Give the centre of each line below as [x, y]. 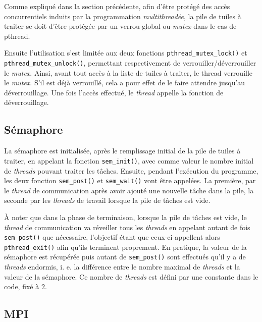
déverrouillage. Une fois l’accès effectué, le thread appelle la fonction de [114, 92]
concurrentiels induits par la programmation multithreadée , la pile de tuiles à [123, 16]
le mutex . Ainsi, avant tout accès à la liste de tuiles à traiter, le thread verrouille [128, 72]
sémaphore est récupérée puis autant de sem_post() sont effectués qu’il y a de [125, 257]
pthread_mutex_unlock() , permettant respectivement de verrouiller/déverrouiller [130, 63]
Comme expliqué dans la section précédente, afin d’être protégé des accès [117, 6]
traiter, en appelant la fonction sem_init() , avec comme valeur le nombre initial [129, 160]
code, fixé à [22, 286]
